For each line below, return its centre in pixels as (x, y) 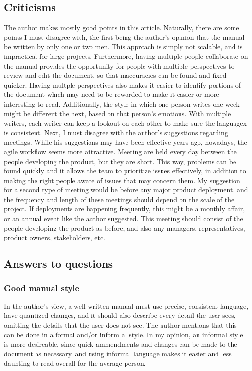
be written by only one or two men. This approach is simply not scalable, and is (123, 46)
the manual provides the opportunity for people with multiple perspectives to (119, 65)
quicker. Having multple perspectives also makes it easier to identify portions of (123, 84)
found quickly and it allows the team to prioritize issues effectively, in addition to (125, 171)
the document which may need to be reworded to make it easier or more (112, 94)
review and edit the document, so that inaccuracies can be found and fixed (115, 75)
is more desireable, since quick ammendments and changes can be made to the (121, 344)
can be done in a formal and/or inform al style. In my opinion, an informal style (124, 334)
